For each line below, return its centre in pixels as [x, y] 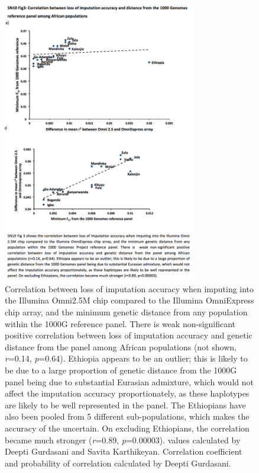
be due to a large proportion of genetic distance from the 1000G [121, 370]
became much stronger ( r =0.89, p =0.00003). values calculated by [123, 440]
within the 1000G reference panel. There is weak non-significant [120, 323]
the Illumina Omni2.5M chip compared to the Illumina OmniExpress [129, 300]
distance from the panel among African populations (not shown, [121, 346]
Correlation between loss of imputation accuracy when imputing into [129, 288]
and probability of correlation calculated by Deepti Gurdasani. [118, 463]
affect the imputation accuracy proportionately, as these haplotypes [127, 393]
